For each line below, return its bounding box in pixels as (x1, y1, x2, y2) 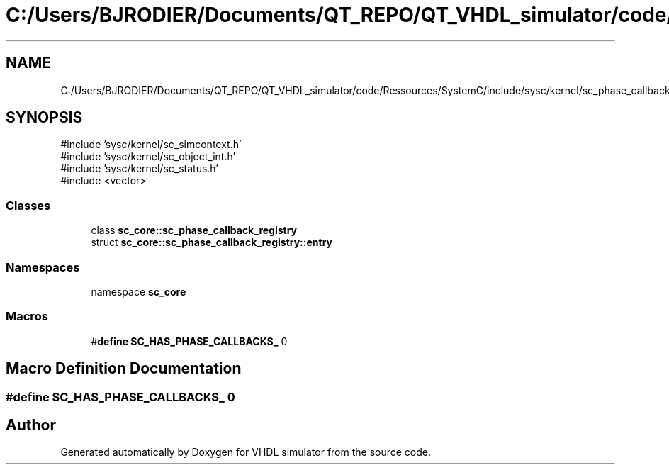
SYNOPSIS (6, 108, 83, 127)
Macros (6, 309, 48, 324)
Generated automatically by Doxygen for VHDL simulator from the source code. (60, 446, 432, 459)
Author (6, 415, 56, 434)
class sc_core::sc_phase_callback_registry (91, 224, 298, 237)
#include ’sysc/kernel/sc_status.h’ (60, 162, 219, 175)
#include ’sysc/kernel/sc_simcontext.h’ (60, 138, 242, 151)
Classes (6, 198, 51, 213)
